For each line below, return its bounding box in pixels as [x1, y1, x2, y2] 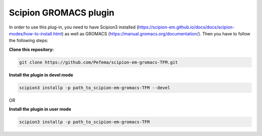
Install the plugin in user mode [9, 106, 71, 112]
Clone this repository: [9, 46, 54, 52]
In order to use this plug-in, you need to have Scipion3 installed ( [9, 24, 138, 30]
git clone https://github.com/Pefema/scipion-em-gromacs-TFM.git [19, 60, 178, 65]
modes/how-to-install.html [9, 30, 63, 36]
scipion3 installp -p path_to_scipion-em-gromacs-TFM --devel [19, 85, 170, 91]
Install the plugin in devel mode [9, 72, 74, 77]
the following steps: [9, 38, 49, 44]
